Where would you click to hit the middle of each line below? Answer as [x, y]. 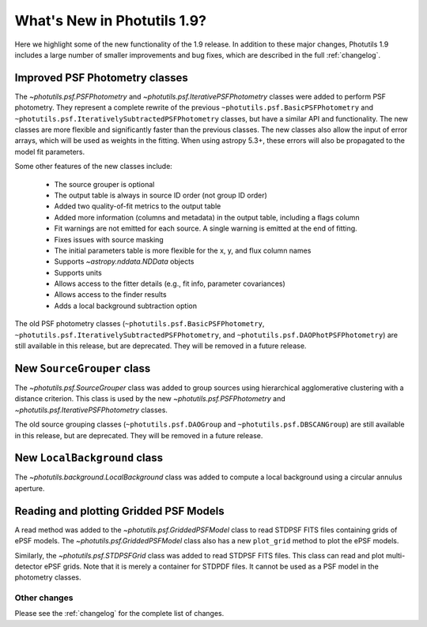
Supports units [78, 272]
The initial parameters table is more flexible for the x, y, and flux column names [183, 250]
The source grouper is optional [104, 184]
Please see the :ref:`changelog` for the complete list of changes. [119, 614]
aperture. [30, 488]
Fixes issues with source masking [109, 239]
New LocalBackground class [89, 458]
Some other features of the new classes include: [94, 167]
